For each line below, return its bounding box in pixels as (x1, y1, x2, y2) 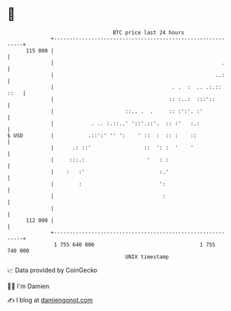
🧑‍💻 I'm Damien (7, 282, 50, 290)
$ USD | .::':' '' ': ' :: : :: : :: (7, 132, 197, 139)
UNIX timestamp (125, 253, 169, 260)
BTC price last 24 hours (112, 29, 185, 36)
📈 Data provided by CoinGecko (7, 266, 98, 274)
